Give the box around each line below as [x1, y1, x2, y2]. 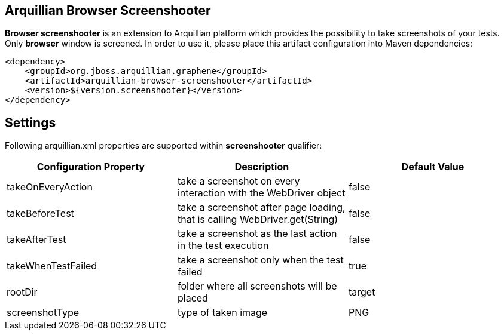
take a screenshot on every [177, 175, 300, 188]
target [348, 286, 375, 299]
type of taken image [177, 306, 268, 319]
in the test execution [177, 239, 269, 252]
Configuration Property [36, 161, 145, 173]
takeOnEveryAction [7, 181, 93, 193]
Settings [5, 115, 56, 130]
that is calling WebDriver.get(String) [177, 213, 338, 226]
